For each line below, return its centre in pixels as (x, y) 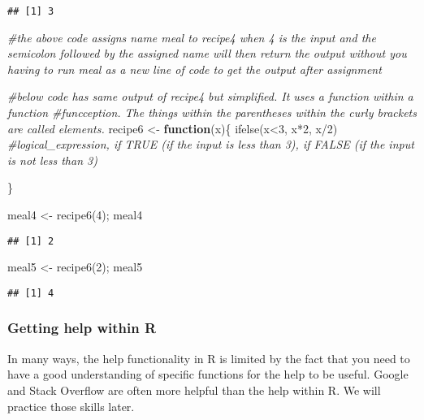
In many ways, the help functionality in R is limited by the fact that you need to (209, 358)
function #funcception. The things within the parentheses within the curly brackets (212, 113)
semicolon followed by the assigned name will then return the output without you (207, 53)
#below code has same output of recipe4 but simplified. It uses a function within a (210, 96)
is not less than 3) (52, 160)
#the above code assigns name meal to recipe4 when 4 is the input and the (192, 37)
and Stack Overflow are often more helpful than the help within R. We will (194, 390)
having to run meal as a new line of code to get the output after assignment (195, 69)
